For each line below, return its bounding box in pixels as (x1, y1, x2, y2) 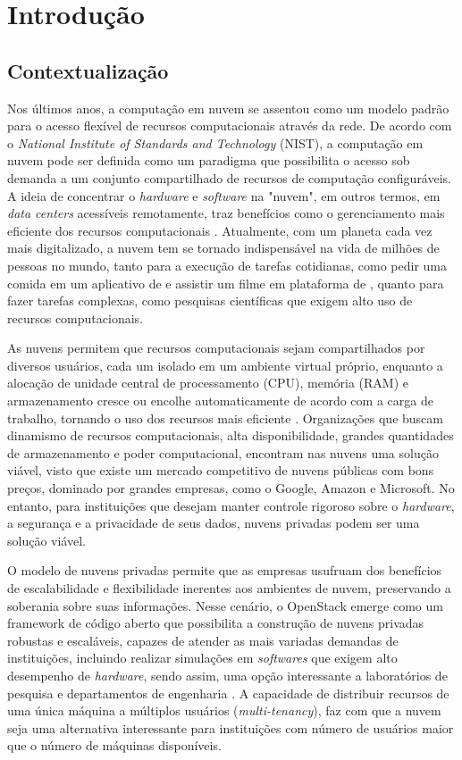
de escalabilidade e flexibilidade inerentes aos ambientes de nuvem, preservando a (7, 579, 451, 597)
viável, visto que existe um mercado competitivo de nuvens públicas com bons (7, 461, 434, 480)
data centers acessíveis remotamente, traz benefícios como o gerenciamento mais (7, 204, 445, 222)
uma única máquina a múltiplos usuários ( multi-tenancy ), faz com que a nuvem (7, 701, 441, 720)
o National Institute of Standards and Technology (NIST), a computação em (7, 133, 424, 152)
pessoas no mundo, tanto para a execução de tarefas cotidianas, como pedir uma (7, 255, 448, 274)
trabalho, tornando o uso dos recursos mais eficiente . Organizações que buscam (7, 408, 443, 427)
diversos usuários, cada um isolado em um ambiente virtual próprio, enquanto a (7, 355, 443, 374)
